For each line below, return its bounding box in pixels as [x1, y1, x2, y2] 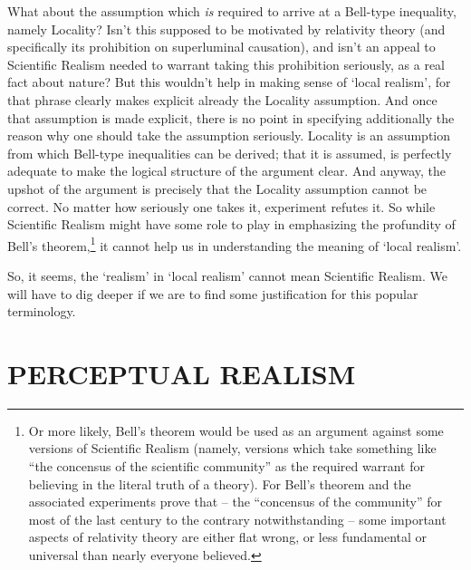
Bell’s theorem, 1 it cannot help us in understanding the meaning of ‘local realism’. [7, 233, 462, 255]
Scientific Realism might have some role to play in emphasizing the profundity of [7, 215, 456, 234]
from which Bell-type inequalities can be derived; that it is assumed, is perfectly [7, 143, 452, 162]
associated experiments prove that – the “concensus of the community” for [28, 492, 443, 511]
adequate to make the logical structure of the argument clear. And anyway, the [7, 161, 446, 180]
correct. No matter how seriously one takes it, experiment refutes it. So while [7, 197, 436, 216]
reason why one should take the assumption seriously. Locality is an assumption [7, 126, 451, 145]
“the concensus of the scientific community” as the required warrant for [28, 457, 425, 476]
